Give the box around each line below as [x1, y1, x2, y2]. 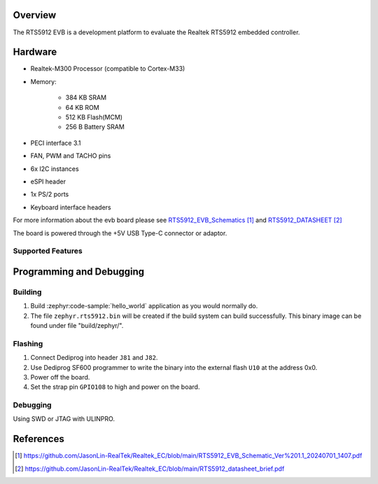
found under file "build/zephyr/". [30, 321, 124, 329]
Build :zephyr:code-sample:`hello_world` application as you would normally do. [30, 302, 258, 310]
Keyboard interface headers [30, 203, 111, 212]
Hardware [13, 46, 57, 58]
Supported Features [13, 246, 83, 256]
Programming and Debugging [13, 265, 145, 277]
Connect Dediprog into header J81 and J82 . [30, 354, 158, 362]
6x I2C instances [30, 165, 80, 173]
